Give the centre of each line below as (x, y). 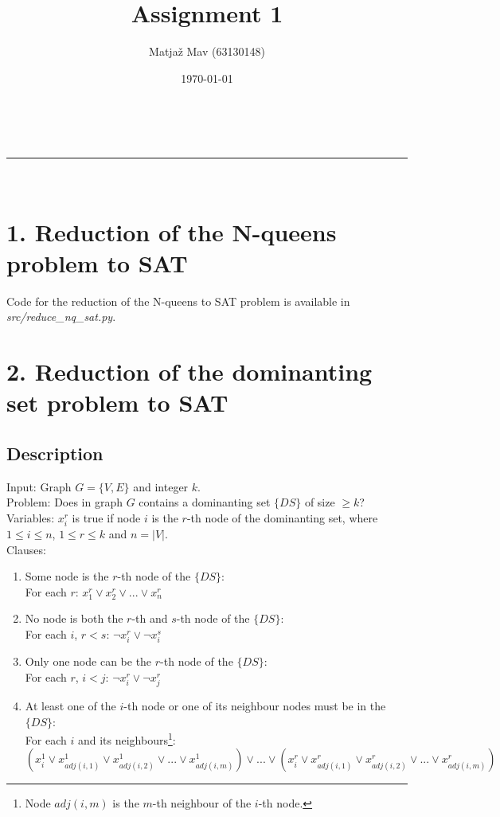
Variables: (31, 517)
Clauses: (26, 549)
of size (320, 502)
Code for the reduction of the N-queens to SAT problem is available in (178, 301)
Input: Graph (39, 486)
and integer (161, 486)
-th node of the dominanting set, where (282, 517)
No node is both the (74, 618)
